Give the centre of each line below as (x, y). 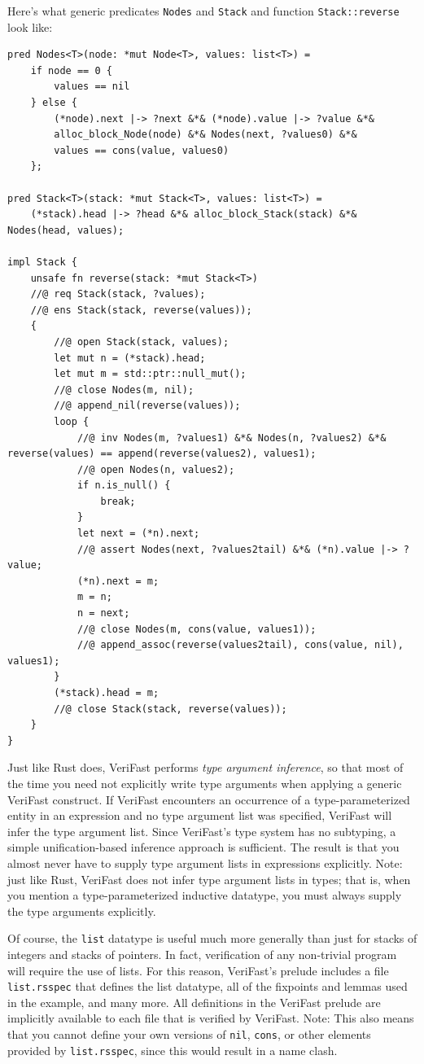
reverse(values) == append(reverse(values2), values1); (162, 454)
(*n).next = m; (118, 581)
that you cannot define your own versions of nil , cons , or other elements (189, 1034)
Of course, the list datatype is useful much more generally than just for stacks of (212, 938)
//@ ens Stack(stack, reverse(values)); (141, 310)
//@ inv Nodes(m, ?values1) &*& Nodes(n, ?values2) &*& (232, 438)
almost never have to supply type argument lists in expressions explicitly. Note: (205, 863)
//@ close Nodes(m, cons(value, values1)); (197, 629)
